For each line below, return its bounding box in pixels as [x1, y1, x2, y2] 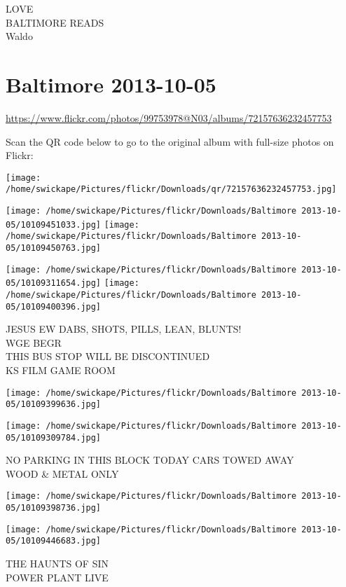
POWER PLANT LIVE [6, 569, 109, 584]
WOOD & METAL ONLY [6, 466, 119, 481]
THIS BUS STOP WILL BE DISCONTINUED [6, 349, 210, 364]
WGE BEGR [6, 335, 62, 350]
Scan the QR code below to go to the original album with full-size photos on [6, 134, 334, 149]
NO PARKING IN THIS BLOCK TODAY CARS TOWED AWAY [6, 453, 294, 467]
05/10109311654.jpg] [6, 278, 102, 289]
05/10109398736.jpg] [6, 503, 102, 513]
